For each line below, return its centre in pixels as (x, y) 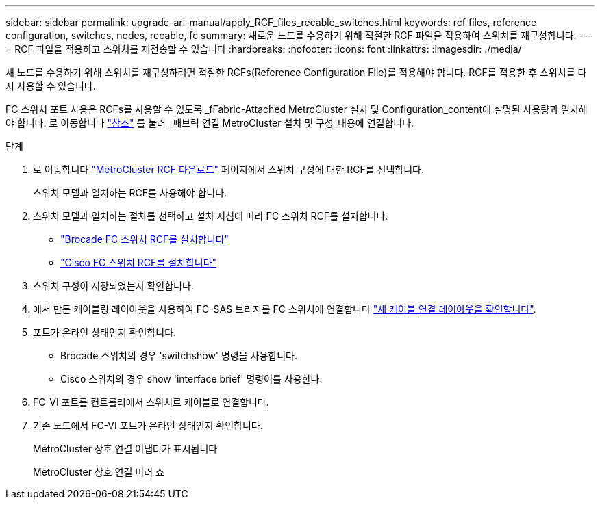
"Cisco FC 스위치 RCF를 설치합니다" (139, 262)
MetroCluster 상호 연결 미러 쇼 (99, 472)
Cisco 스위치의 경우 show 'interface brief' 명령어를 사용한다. (191, 379)
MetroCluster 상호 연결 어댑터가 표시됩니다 (125, 449)
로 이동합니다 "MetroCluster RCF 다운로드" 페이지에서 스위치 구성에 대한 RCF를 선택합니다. (228, 169)
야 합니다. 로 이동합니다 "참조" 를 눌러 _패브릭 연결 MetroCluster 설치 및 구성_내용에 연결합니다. (210, 123)
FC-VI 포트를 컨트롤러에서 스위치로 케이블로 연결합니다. (151, 402)
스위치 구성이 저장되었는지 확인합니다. (113, 286)
